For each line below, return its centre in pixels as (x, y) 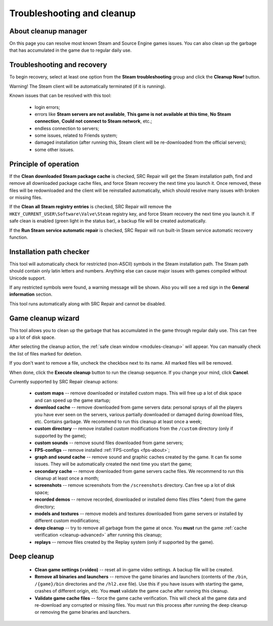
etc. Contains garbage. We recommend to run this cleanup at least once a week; (118, 421)
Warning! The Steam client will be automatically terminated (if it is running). (88, 86)
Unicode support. (28, 278)
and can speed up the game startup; (73, 400)
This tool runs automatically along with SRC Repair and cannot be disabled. (88, 303)
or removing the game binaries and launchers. (83, 612)
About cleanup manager (48, 31)
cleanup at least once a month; (67, 478)
